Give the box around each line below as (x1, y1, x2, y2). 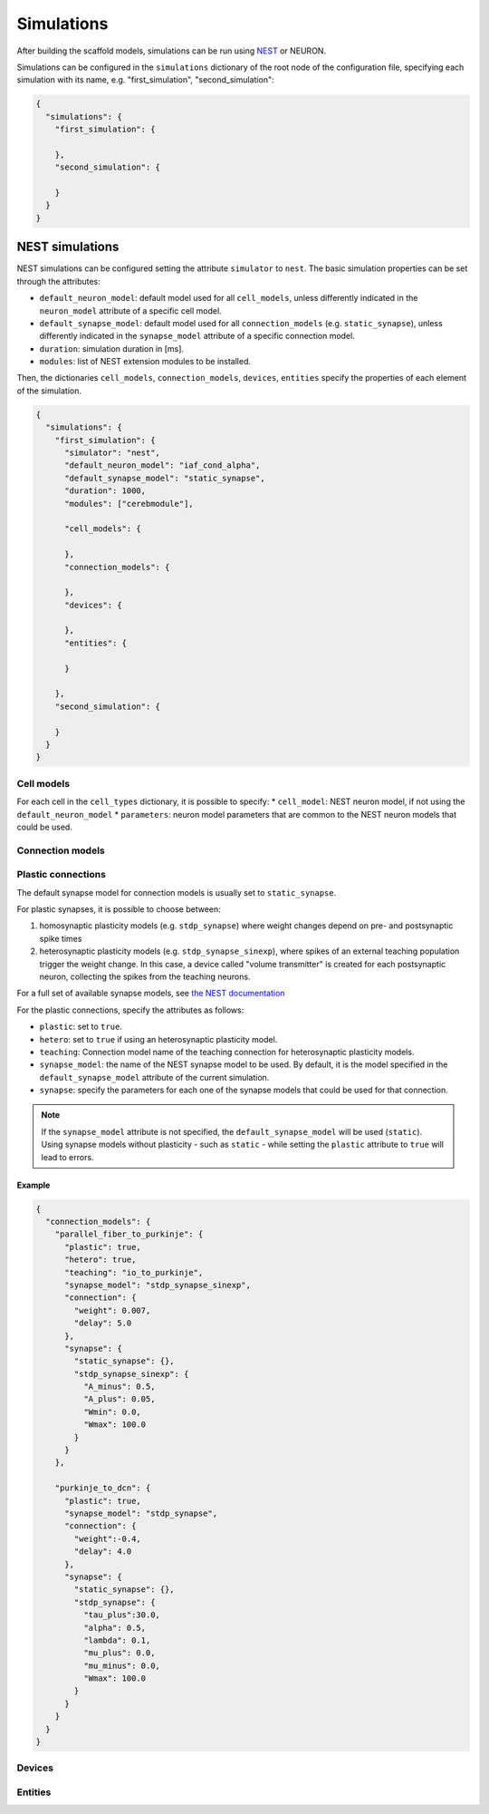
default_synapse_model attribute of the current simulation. (39, 1072, 270, 1082)
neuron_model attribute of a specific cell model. (39, 305, 222, 316)
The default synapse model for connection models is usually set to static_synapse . (16, 887, 337, 897)
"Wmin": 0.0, (82, 1406, 142, 1417)
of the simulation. (16, 385, 81, 396)
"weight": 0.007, (73, 1305, 151, 1315)
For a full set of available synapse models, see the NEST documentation (16, 988, 285, 999)
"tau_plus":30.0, (82, 1610, 160, 1620)
